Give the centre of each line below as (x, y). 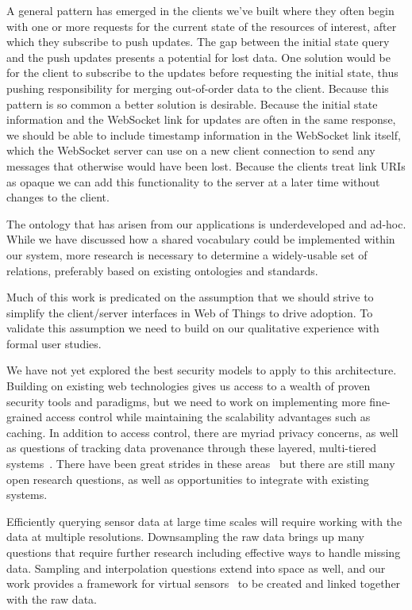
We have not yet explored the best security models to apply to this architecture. (202, 370)
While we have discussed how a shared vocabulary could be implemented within (201, 239)
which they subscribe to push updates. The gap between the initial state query (198, 42)
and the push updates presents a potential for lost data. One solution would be (198, 57)
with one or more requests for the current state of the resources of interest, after (202, 26)
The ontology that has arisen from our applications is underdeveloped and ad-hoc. (206, 223)
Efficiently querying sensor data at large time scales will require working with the (204, 521)
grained (25, 417)
